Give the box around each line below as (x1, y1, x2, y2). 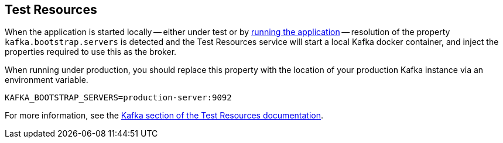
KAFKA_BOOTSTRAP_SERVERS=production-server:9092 (5, 93, 232, 103)
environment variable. (5, 75, 88, 85)
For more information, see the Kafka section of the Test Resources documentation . (5, 110, 324, 121)
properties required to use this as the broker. (5, 47, 177, 57)
